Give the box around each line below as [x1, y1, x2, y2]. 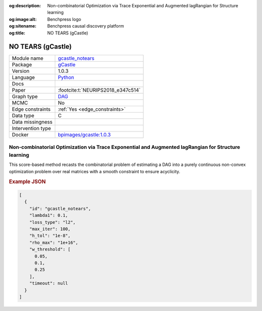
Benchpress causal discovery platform [47, 23, 124, 29]
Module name [12, 55, 44, 62]
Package [12, 61, 32, 68]
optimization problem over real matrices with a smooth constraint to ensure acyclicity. [9, 168, 180, 174]
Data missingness [12, 119, 53, 126]
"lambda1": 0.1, [29, 213, 68, 218]
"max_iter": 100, [29, 226, 71, 231]
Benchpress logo [47, 16, 82, 22]
